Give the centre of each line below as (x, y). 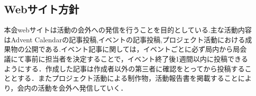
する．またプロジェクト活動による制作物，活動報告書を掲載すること (128, 78)
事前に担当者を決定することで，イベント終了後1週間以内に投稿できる (136, 58)
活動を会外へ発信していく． (83, 87)
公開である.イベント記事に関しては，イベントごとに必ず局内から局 (132, 49)
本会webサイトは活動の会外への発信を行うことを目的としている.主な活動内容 (128, 30)
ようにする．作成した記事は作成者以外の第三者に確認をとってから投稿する (125, 68)
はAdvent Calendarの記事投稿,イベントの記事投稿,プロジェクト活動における (125, 39)
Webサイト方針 (42, 9)
